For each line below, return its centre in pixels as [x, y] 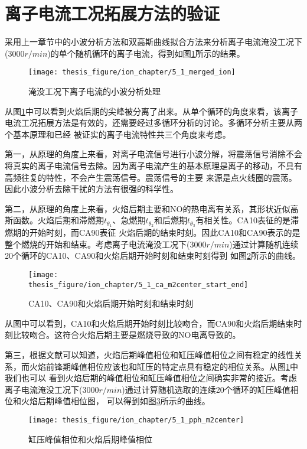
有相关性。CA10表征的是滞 [247, 220]
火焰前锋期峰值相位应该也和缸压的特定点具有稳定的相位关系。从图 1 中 [164, 366]
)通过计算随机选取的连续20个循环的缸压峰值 [206, 389]
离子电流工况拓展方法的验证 [112, 13]
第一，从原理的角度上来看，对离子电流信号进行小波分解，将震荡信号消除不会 [153, 154]
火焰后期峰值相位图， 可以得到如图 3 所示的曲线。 [115, 401]
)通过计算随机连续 [264, 244]
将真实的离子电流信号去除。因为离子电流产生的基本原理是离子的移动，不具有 [153, 165]
